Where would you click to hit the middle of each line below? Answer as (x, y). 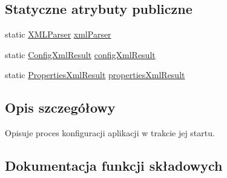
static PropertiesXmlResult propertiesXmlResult (95, 75)
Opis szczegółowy (60, 107)
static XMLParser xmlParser (58, 34)
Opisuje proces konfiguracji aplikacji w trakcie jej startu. (110, 133)
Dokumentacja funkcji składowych (114, 166)
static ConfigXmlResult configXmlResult (80, 54)
